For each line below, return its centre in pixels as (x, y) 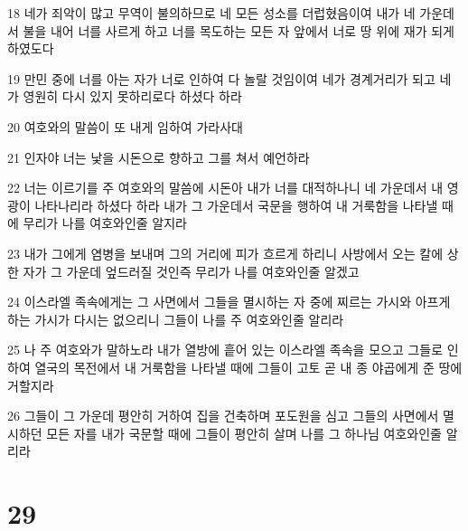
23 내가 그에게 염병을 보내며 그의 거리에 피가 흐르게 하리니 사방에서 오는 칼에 (225, 253)
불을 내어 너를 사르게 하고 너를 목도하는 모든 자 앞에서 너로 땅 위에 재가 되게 (239, 30)
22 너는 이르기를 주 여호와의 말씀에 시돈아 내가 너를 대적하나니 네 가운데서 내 (225, 188)
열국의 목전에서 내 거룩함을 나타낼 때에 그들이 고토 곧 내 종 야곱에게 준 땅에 (248, 367)
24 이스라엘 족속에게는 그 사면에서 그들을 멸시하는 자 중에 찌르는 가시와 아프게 (229, 302)
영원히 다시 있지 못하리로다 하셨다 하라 (132, 96)
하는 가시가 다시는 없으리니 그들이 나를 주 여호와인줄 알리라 (176, 319)
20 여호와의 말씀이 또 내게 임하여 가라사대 (125, 126)
